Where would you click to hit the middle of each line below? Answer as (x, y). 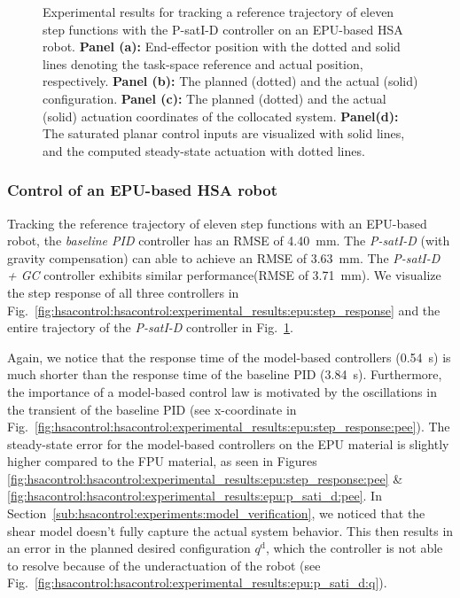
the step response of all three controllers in (123, 292)
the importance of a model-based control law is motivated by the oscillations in (222, 391)
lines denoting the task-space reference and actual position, (203, 63)
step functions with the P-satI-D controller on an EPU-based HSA (223, 29)
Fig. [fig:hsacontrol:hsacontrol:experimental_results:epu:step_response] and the (224, 310)
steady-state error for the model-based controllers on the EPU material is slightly (228, 443)
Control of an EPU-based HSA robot (143, 190)
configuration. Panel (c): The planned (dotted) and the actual (214, 98)
